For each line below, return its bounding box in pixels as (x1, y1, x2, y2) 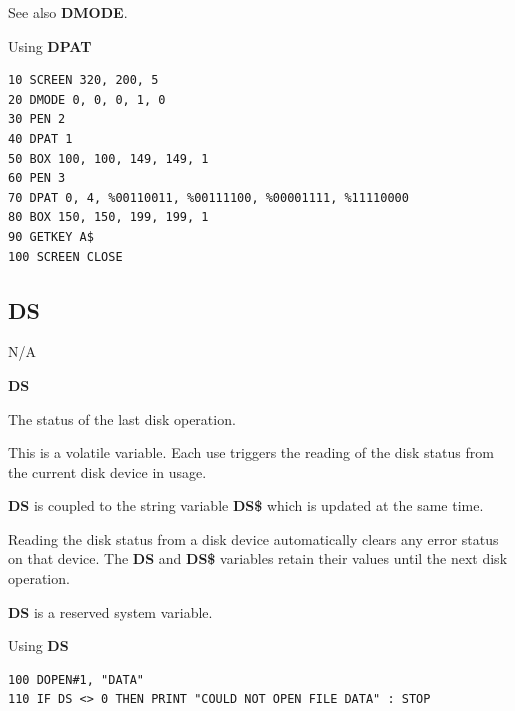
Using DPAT (8, 35, 92, 56)
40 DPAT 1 (8, 131, 73, 146)
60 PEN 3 (8, 171, 66, 186)
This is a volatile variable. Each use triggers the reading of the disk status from (8, 442, 494, 463)
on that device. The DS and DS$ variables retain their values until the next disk (8, 548, 508, 569)
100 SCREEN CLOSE (8, 249, 123, 264)
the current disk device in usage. (8, 461, 207, 482)
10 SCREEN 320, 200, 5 (8, 73, 159, 88)
